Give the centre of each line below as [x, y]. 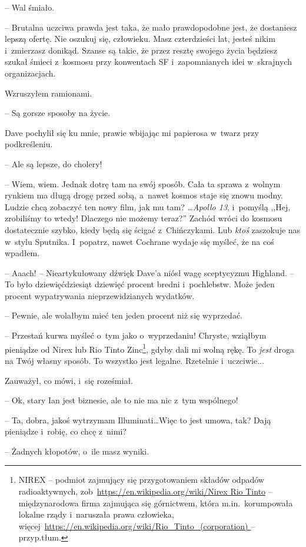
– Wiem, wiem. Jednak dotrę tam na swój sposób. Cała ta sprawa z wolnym [143, 183]
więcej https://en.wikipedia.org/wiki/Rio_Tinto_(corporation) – [137, 526]
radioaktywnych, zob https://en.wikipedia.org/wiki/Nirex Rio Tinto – [145, 491]
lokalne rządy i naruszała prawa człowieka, [96, 514]
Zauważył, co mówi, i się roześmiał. [69, 380]
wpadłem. [22, 253]
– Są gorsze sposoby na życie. [58, 113]
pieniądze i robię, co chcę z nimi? [66, 431]
